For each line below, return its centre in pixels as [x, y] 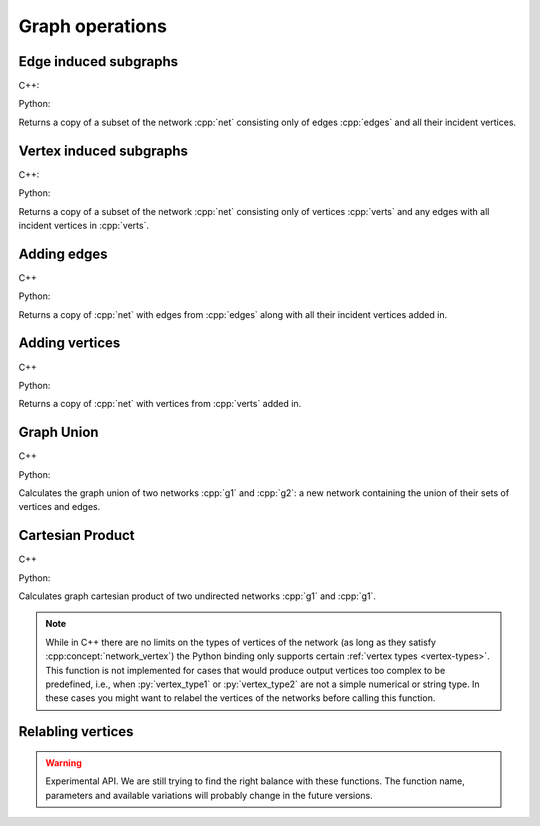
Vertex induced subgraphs [103, 150]
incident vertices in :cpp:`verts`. [84, 225]
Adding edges [63, 253]
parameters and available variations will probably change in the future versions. [209, 795]
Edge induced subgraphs [98, 61]
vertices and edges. [59, 507]
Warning [63, 762]
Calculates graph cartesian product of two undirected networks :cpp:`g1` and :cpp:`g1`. [197, 596]
